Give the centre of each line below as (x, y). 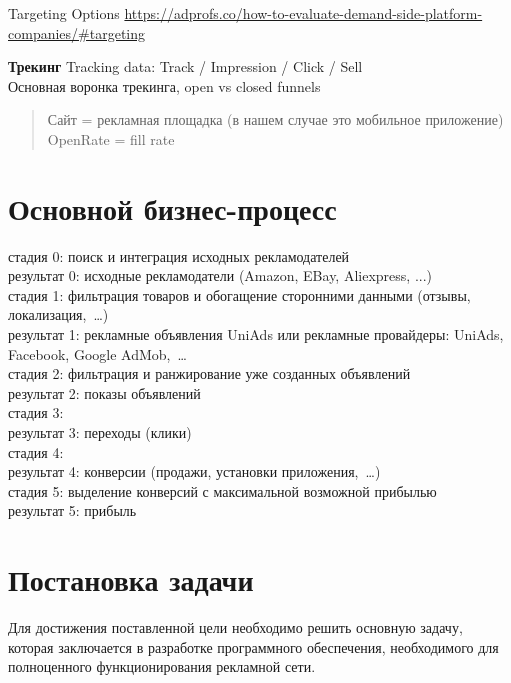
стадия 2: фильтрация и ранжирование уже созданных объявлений (209, 373)
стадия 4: (36, 451)
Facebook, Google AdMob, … (97, 353)
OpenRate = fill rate (111, 138)
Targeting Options (64, 13)
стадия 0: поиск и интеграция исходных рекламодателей (179, 255)
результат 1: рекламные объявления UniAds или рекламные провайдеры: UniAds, (256, 334)
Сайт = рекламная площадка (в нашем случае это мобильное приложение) (275, 119)
